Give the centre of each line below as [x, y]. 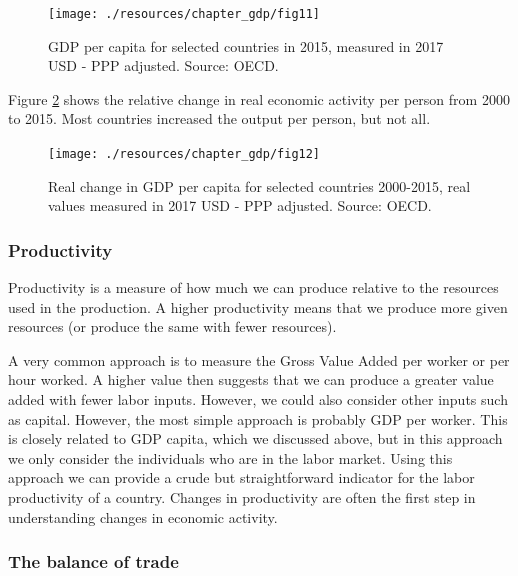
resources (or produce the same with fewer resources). [172, 326]
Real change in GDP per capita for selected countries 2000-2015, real [259, 185]
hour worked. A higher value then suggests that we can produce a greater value [251, 379]
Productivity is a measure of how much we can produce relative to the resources [253, 287]
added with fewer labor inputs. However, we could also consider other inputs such [258, 399]
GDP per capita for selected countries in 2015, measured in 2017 [246, 45]
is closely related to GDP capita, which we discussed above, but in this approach [255, 438]
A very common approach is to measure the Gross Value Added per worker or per [259, 359]
